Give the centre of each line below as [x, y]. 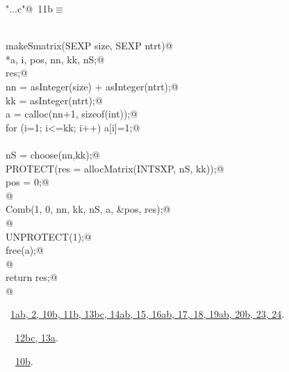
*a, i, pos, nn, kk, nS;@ [55, 59]
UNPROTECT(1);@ [49, 236]
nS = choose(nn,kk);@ [53, 154]
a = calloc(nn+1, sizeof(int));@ [72, 114]
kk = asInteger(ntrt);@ [54, 100]
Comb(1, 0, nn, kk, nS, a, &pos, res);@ [88, 209]
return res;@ [32, 277]
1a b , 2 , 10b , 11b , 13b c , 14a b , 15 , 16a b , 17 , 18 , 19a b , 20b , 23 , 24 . [148, 314]
